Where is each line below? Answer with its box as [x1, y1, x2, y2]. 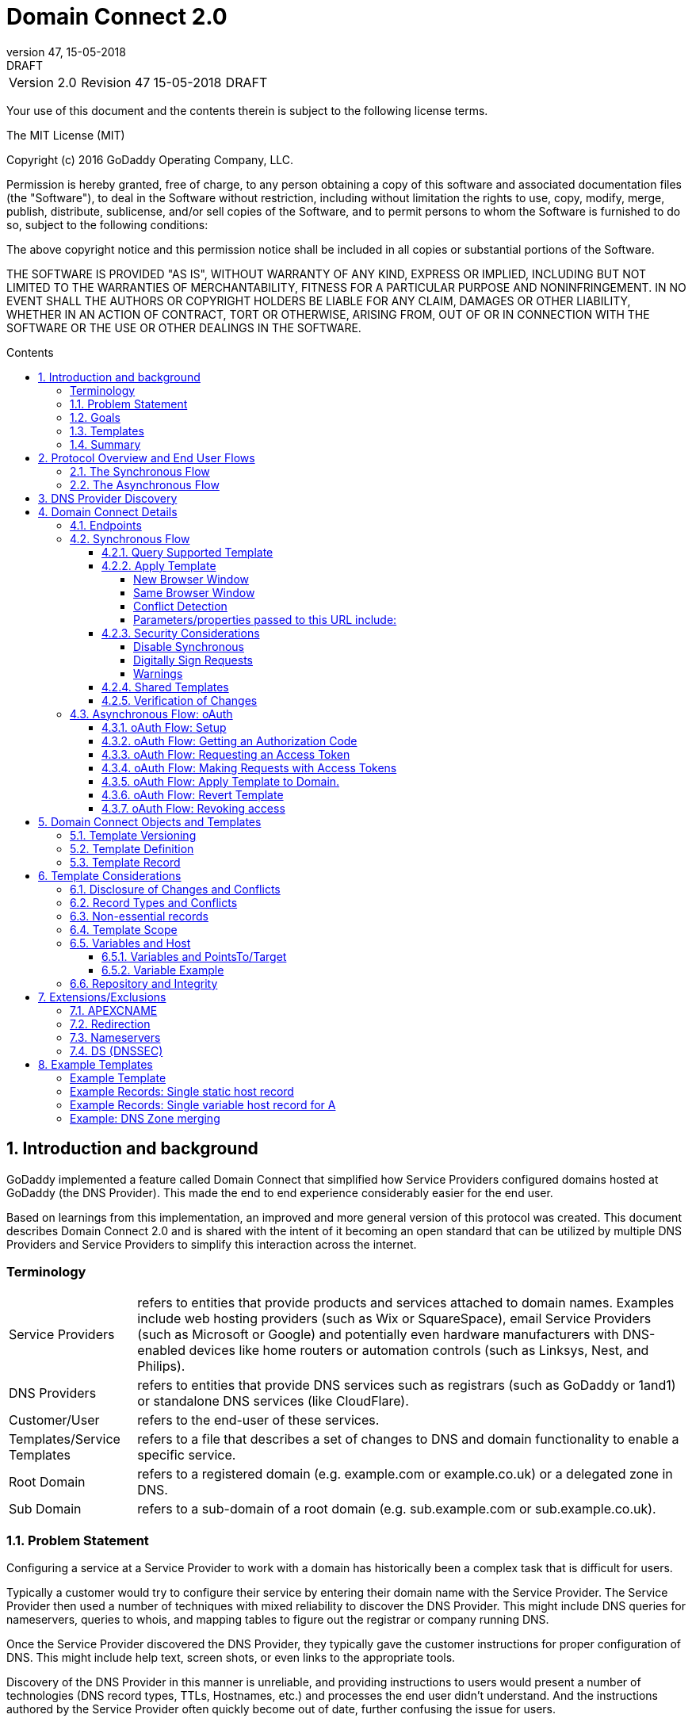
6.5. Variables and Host [70, 936, 191, 950]
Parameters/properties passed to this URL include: [133, 612, 397, 626]
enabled [137, 1342, 185, 1359]
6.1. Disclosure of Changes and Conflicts [70, 882, 281, 896]
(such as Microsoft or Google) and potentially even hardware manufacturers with [137, 1326, 619, 1343]
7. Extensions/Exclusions [38, 989, 166, 1004]
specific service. [137, 1447, 236, 1464]
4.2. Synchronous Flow [70, 531, 190, 545]
